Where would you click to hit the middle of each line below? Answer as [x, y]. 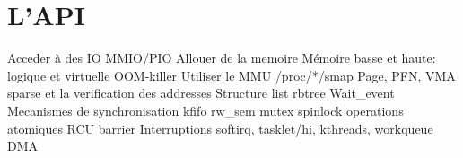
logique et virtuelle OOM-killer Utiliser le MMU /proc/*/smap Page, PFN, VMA [231, 75]
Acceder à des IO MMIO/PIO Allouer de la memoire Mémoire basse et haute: [222, 58]
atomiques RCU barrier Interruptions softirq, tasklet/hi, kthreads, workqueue [220, 128]
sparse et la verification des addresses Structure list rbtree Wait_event [201, 93]
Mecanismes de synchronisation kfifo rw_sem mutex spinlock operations [205, 110]
